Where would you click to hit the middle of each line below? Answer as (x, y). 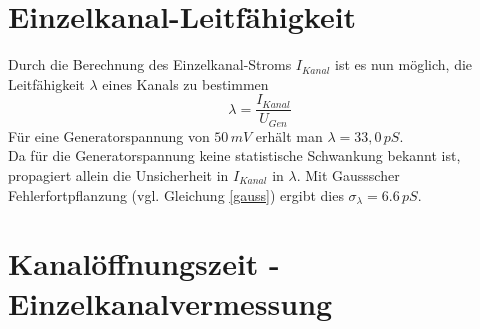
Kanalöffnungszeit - (144, 263)
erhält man (289, 135)
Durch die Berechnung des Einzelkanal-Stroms (150, 64)
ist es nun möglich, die (403, 64)
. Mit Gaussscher (348, 175)
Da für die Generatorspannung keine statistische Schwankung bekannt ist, (234, 155)
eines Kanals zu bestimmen (185, 83)
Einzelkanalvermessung (170, 302)
